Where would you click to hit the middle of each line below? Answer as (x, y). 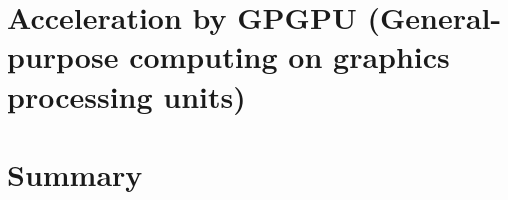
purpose (63, 56)
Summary (75, 173)
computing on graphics (289, 56)
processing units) (126, 95)
